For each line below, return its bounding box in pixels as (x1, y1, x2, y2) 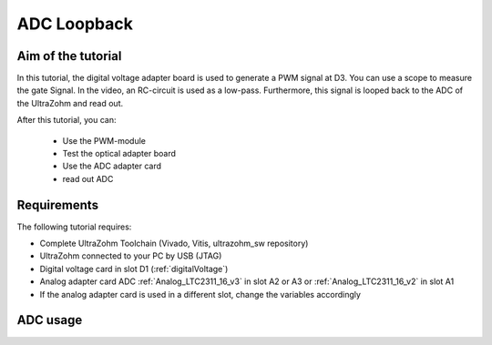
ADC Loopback (16, 14, 134, 34)
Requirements (16, 197, 99, 213)
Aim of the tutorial (16, 48, 122, 64)
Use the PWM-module (62, 135, 146, 146)
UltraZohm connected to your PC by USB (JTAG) (39, 250, 222, 261)
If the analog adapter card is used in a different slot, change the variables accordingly (39, 289, 362, 299)
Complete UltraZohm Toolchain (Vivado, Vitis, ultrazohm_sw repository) (39, 238, 309, 249)
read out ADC (62, 173, 114, 184)
